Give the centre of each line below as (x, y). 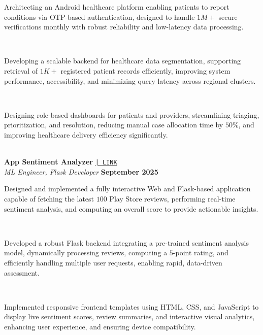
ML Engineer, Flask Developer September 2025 (81, 171)
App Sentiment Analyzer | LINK (61, 162)
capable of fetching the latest (49, 198)
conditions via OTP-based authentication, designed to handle (100, 16)
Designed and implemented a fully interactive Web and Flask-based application (127, 189)
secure (228, 16)
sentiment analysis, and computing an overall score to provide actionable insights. (131, 208)
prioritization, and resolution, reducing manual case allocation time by (114, 125)
